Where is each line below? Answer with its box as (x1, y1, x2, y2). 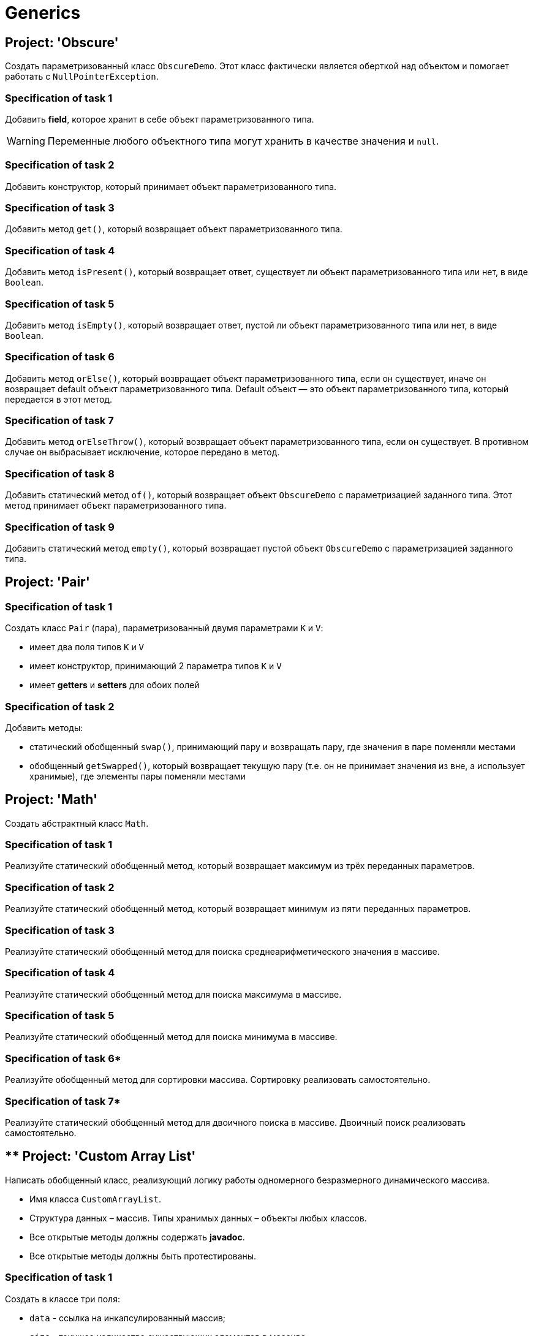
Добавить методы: (5, 722, 83, 733)
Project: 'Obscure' (5, 34, 119, 50)
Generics (5, 2, 81, 23)
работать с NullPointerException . (5, 71, 159, 82)
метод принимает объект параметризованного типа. (5, 500, 227, 511)
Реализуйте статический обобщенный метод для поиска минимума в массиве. (5, 1031, 338, 1042)
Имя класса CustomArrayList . (29, 1193, 161, 1204)
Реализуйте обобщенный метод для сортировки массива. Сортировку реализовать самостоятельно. (5, 1074, 431, 1085)
